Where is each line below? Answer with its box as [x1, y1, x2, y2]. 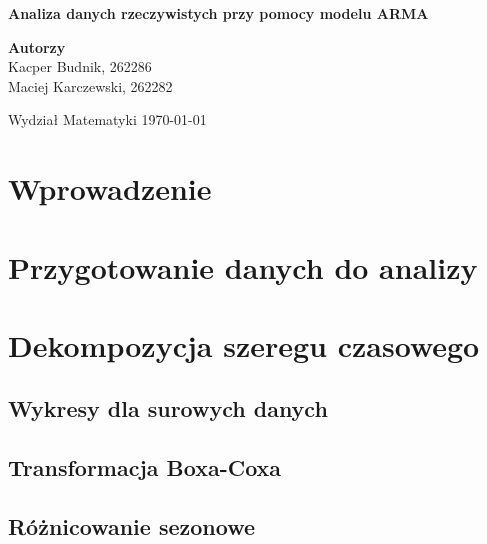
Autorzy [8, 36, 66, 57]
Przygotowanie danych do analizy [8, 246, 478, 287]
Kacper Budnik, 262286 [8, 56, 152, 77]
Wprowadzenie [8, 168, 212, 209]
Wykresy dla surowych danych [8, 393, 328, 424]
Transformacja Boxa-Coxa [8, 452, 282, 483]
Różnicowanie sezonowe [8, 511, 256, 542]
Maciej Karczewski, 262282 [8, 75, 173, 96]
